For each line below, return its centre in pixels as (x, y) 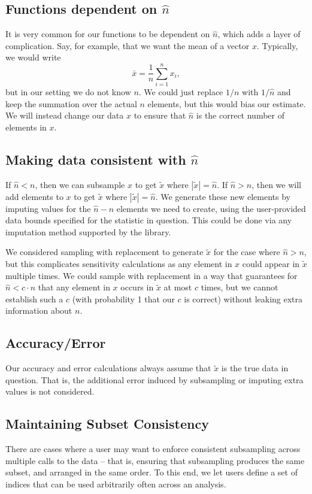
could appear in (271, 264)
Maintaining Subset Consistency (107, 424)
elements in (26, 127)
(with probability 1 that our (123, 298)
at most (178, 287)
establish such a (34, 298)
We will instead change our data (65, 115)
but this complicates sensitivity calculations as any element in (119, 264)
